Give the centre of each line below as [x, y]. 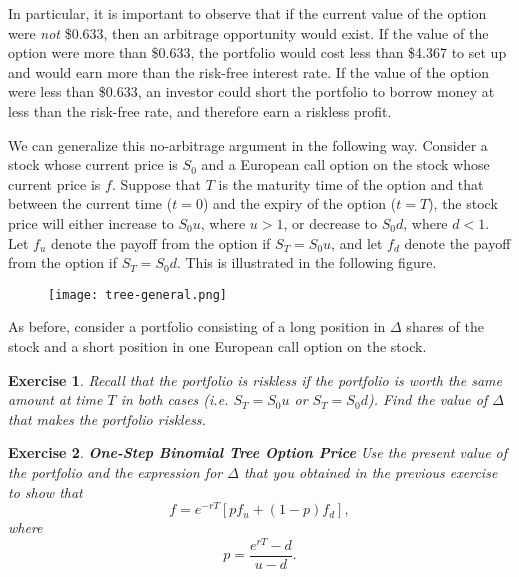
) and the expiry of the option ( [299, 203]
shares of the [445, 326]
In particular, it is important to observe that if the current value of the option [247, 13]
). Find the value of [427, 399]
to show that [45, 491]
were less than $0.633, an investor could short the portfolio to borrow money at [251, 91]
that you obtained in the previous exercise [370, 471]
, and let [357, 242]
